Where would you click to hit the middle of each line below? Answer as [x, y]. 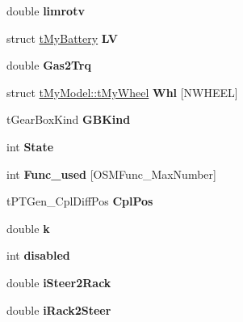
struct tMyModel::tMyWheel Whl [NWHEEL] [122, 92]
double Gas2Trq [49, 65]
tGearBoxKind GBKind [69, 119]
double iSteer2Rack [59, 282]
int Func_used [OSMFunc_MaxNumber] [111, 174]
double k [28, 228]
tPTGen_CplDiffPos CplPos [80, 201]
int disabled [38, 255]
